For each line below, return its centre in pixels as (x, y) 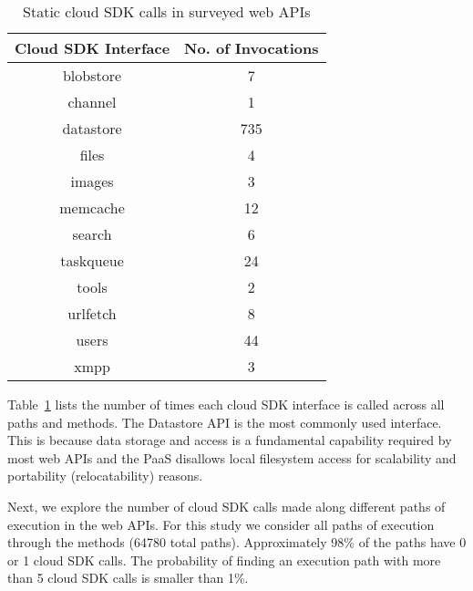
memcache (92, 207)
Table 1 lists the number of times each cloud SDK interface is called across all (226, 404)
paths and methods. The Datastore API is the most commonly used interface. (225, 422)
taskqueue (92, 260)
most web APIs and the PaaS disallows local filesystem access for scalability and (232, 457)
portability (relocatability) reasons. (105, 476)
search (92, 234)
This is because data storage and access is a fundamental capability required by (230, 440)
